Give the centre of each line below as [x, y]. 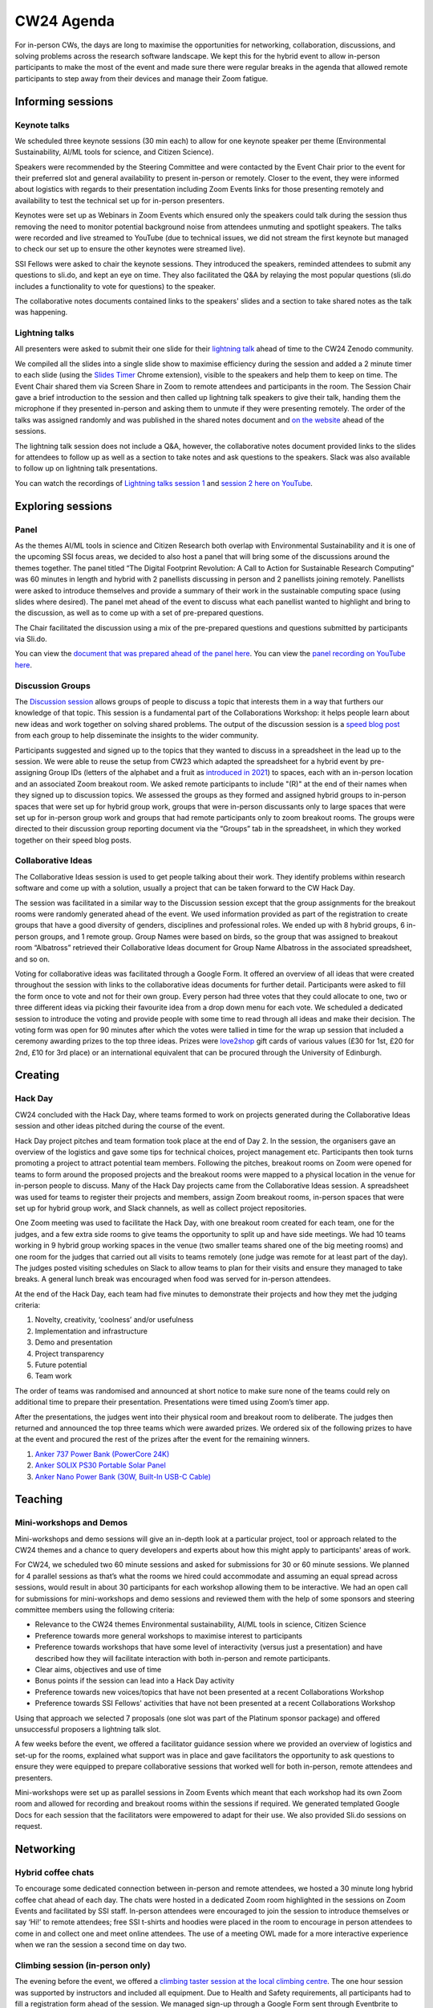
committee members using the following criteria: [95, 1610]
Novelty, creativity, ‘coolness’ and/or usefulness [114, 1320]
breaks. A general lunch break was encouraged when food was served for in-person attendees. [173, 1279]
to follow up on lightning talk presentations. [86, 468]
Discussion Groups [53, 685]
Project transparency [69, 1353]
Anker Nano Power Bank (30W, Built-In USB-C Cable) [123, 1476]
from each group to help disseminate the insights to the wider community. [137, 736]
